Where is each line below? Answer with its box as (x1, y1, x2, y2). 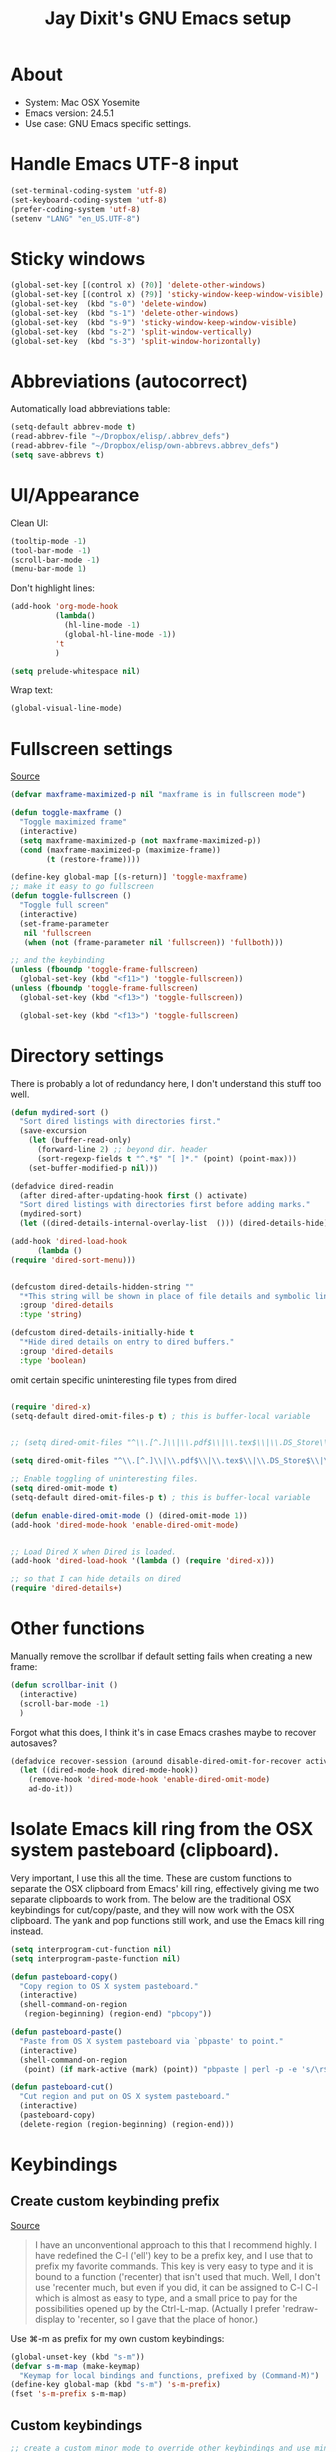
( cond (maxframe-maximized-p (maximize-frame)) (19, 845, 222, 855)
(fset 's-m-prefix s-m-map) (10, 2389, 128, 2399)
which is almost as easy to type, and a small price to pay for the (34, 2292, 298, 2304)
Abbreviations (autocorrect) (10, 370, 248, 392)
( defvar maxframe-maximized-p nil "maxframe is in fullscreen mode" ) (10, 790, 307, 800)
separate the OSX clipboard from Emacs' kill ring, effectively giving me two (10, 1882, 320, 1894)
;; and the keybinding (10, 955, 105, 966)
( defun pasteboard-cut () (10, 2082, 114, 2092)
